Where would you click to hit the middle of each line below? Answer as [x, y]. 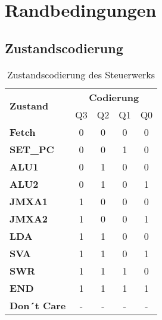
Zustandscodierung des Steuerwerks [81, 74]
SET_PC [32, 149]
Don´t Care [38, 305]
